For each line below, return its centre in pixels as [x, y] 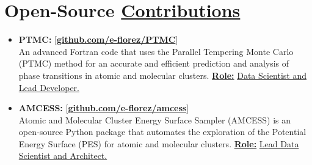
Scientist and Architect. [63, 156]
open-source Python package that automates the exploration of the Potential [162, 132]
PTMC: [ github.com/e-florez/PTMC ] [98, 39]
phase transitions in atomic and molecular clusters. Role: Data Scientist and [163, 75]
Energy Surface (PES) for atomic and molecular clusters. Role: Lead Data [159, 143]
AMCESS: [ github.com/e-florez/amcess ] [104, 108]
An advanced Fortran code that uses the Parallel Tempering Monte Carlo [156, 51]
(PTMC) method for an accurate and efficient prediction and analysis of [154, 63]
